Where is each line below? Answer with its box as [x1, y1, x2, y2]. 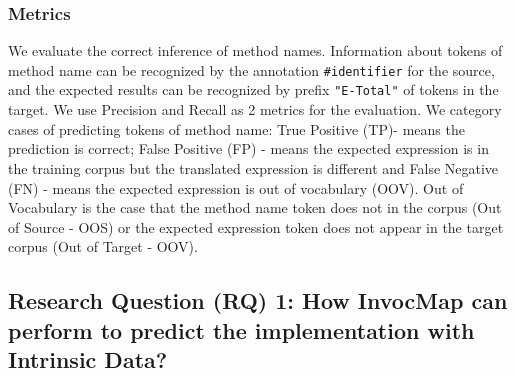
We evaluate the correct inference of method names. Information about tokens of [8, 40, 503, 61]
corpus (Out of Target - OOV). [8, 236, 198, 257]
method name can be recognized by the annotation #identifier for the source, [8, 59, 495, 80]
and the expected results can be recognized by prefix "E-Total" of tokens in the [8, 79, 499, 100]
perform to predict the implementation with [8, 314, 475, 345]
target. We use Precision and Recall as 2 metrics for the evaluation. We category [8, 99, 502, 120]
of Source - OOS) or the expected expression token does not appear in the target [8, 216, 504, 237]
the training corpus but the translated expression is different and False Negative [8, 157, 499, 178]
